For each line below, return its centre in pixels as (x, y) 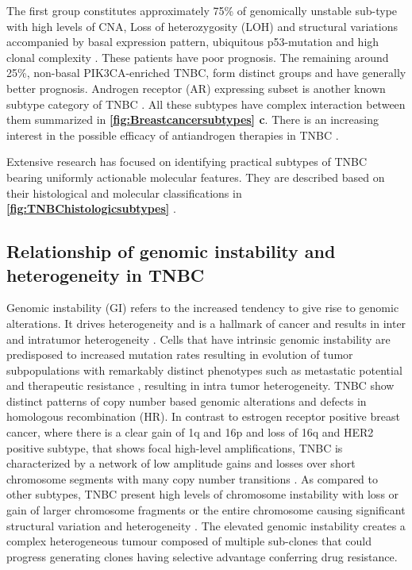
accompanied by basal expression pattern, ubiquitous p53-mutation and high (193, 42)
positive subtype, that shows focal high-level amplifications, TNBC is (175, 447)
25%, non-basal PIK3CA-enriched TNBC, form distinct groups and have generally (206, 73)
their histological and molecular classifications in (124, 193)
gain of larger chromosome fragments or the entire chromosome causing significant (206, 510)
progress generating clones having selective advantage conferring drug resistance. (202, 556)
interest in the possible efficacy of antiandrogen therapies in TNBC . (173, 135)
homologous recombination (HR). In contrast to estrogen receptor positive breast (203, 416)
